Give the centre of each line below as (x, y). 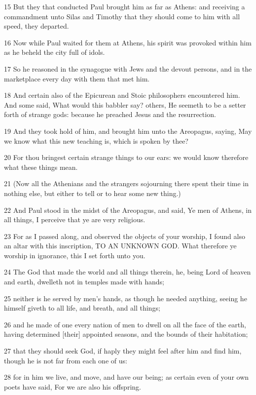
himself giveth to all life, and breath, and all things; (82, 308)
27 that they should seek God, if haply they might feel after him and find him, (123, 351)
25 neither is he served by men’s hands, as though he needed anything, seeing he (126, 298)
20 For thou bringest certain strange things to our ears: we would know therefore (126, 157)
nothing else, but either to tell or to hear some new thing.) (92, 193)
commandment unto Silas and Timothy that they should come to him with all (122, 16)
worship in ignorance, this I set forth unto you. (75, 255)
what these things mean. (41, 167)
